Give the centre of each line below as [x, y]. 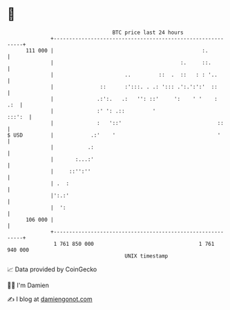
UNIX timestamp [146, 256]
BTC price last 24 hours [148, 32]
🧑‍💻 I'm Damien [28, 285]
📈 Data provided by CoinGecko [52, 269]
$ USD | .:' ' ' [114, 135]
